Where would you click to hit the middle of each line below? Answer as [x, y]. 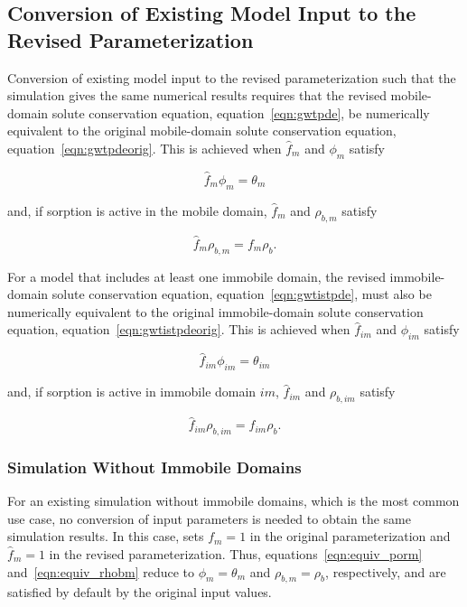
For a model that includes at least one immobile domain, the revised [196, 276]
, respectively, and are [386, 571]
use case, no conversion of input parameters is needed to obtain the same [209, 518]
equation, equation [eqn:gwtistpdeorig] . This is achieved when [179, 329]
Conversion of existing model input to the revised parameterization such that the [232, 77]
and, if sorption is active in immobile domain [132, 392]
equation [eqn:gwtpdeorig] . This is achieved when [145, 148]
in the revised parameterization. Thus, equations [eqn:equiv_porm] [236, 554]
